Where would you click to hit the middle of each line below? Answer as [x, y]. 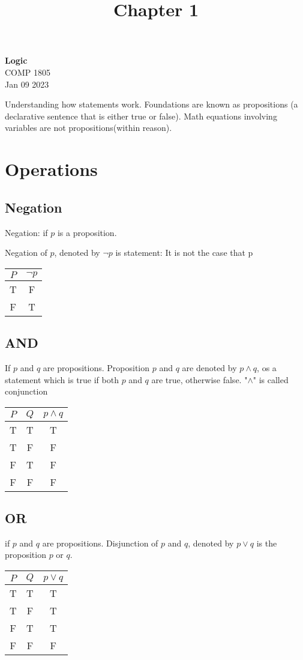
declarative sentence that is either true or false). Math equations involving [141, 116]
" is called [271, 379]
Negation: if [26, 232]
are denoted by [209, 367]
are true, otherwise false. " [199, 379]
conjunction [26, 391]
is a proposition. [87, 232]
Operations [51, 169]
